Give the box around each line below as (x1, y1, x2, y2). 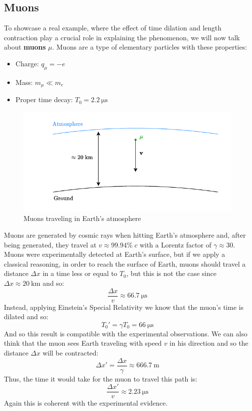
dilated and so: (4, 311, 49, 322)
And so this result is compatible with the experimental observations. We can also (4, 328, 248, 338)
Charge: (15, 58, 39, 68)
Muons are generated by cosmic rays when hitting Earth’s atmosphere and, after (4, 230, 246, 240)
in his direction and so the (169, 338, 249, 348)
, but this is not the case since (126, 268, 217, 278)
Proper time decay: (15, 94, 73, 105)
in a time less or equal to (42, 268, 118, 278)
